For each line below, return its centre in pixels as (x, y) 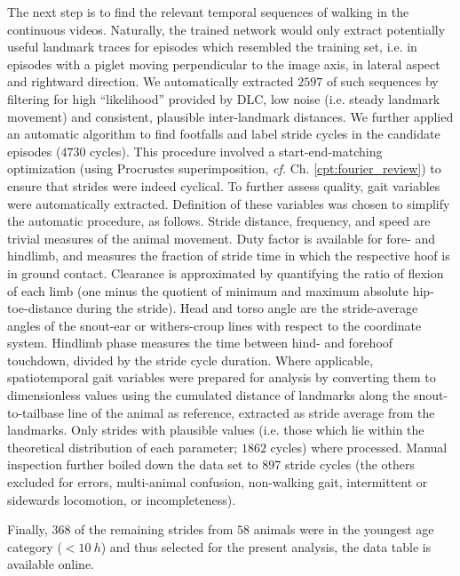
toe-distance (40, 308)
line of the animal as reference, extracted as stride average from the (251, 412)
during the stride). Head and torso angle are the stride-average (247, 308)
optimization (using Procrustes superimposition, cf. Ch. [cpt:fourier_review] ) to (224, 168)
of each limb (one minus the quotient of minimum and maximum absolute (208, 290)
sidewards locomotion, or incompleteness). (122, 499)
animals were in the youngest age (344, 529)
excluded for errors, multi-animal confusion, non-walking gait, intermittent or (218, 482)
